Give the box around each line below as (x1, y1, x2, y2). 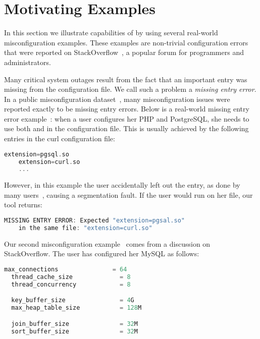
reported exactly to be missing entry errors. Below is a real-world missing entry (4, 103, 249, 114)
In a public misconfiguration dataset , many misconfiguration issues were (4, 93, 230, 104)
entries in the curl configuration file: (4, 133, 115, 144)
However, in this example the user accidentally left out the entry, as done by (4, 180, 240, 190)
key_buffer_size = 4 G (11, 297, 134, 304)
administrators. (4, 56, 51, 67)
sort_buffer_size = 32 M (11, 327, 138, 335)
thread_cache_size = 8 (11, 273, 131, 280)
